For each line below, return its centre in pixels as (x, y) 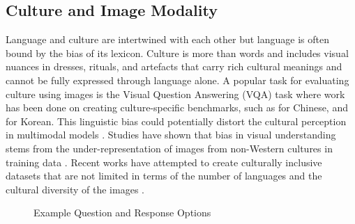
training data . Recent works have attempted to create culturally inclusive (164, 162)
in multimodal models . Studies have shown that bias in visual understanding (171, 135)
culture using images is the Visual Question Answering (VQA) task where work (175, 94)
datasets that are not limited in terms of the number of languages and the (164, 176)
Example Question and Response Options (122, 213)
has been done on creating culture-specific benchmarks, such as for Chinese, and (177, 107)
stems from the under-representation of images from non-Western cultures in (169, 148)
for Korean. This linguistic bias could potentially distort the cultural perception (176, 121)
